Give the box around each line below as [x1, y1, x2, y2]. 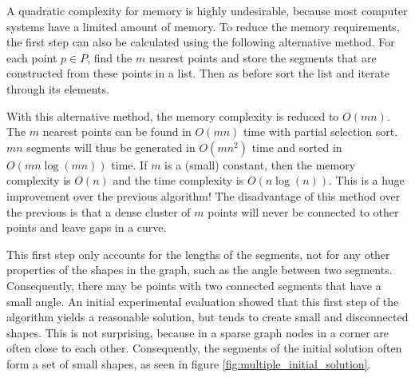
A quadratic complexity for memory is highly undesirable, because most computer [6, 2, 408, 18]
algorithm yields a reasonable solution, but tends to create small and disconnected [6, 308, 409, 325]
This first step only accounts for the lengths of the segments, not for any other [6, 245, 390, 262]
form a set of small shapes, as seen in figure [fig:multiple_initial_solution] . [6, 355, 371, 372]
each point [6, 49, 57, 66]
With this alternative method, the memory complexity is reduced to [6, 107, 339, 124]
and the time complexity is [113, 172, 244, 189]
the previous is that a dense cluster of [6, 203, 191, 220]
